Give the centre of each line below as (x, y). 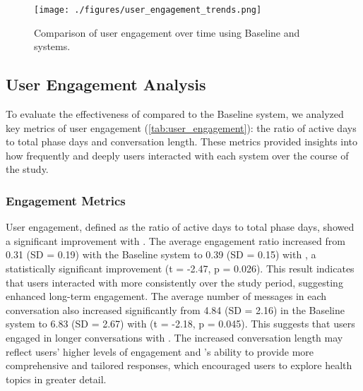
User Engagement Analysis (106, 84)
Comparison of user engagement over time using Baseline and (167, 32)
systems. (52, 46)
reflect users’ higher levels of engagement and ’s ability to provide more (160, 351)
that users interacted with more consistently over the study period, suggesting (174, 282)
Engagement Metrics (66, 200)
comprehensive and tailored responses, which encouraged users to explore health (179, 365)
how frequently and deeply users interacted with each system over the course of (177, 155)
